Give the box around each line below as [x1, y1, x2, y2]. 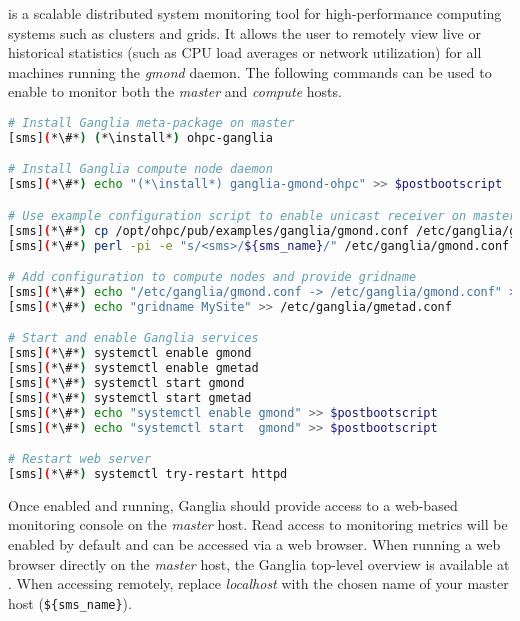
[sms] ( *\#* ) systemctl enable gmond [8, 346, 252, 361]
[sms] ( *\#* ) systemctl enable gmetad [8, 361, 259, 376]
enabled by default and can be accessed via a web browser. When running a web [8, 534, 501, 555]
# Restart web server [8, 452, 152, 467]
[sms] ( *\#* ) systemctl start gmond [8, 375, 245, 390]
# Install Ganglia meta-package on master [8, 115, 295, 130]
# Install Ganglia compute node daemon [8, 162, 273, 177]
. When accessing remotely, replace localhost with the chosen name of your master [8, 573, 509, 594]
